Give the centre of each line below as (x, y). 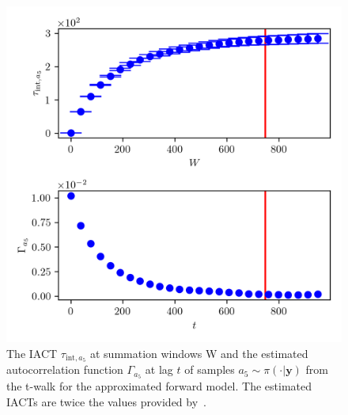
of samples (210, 369)
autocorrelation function (65, 369)
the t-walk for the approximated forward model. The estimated (159, 386)
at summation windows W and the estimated (199, 353)
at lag (159, 369)
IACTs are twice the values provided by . (106, 401)
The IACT (32, 353)
